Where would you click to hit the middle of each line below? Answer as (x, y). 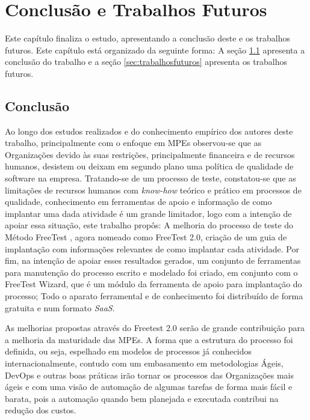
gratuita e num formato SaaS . (60, 307)
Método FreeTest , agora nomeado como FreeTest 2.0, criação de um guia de (146, 237)
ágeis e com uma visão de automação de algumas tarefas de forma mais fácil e (149, 387)
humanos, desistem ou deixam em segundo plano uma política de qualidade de (149, 166)
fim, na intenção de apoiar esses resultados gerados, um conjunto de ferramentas (153, 260)
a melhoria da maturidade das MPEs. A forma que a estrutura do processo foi (149, 339)
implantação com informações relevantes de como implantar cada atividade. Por (152, 248)
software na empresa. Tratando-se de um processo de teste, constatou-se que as (150, 178)
